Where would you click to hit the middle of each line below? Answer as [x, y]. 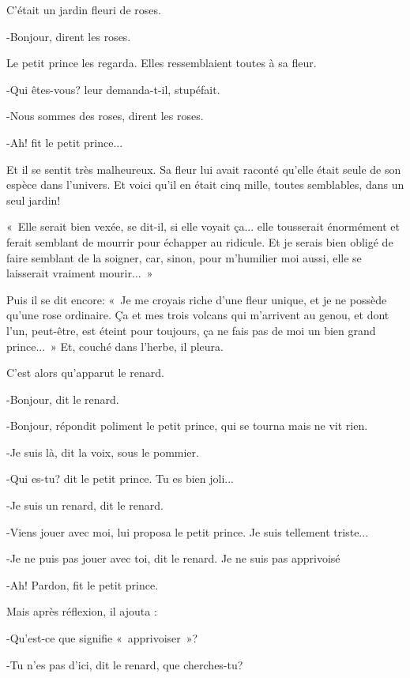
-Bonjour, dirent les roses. [69, 36]
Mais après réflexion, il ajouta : [82, 611]
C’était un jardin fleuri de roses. [84, 9]
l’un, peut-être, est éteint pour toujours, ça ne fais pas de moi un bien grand [191, 330]
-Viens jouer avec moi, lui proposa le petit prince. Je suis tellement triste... [188, 531]
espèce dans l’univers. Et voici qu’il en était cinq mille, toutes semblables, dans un [205, 185]
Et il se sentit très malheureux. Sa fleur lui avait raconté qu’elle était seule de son [204, 169]
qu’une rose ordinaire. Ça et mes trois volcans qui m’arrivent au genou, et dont [198, 315]
